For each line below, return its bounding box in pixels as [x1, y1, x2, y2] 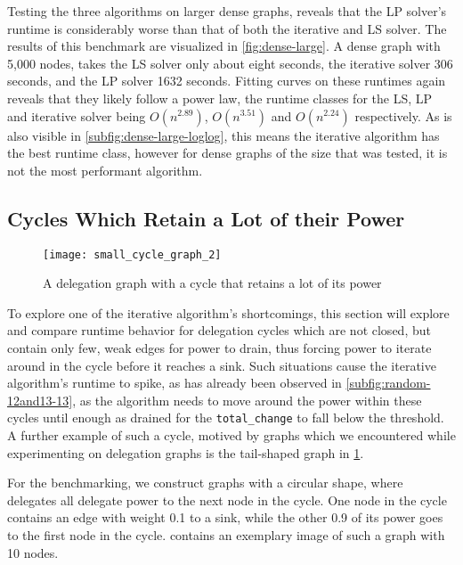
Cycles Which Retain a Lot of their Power [7, 204, 405, 232]
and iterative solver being [7, 106, 146, 125]
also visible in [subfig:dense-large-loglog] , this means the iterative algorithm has [7, 126, 440, 144]
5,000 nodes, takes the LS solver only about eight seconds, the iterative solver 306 [7, 53, 453, 72]
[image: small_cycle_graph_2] [43, 248, 222, 261]
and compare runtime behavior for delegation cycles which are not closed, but [7, 321, 431, 340]
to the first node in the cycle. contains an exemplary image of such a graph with [7, 525, 445, 544]
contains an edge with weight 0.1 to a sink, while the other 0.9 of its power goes [7, 508, 443, 527]
